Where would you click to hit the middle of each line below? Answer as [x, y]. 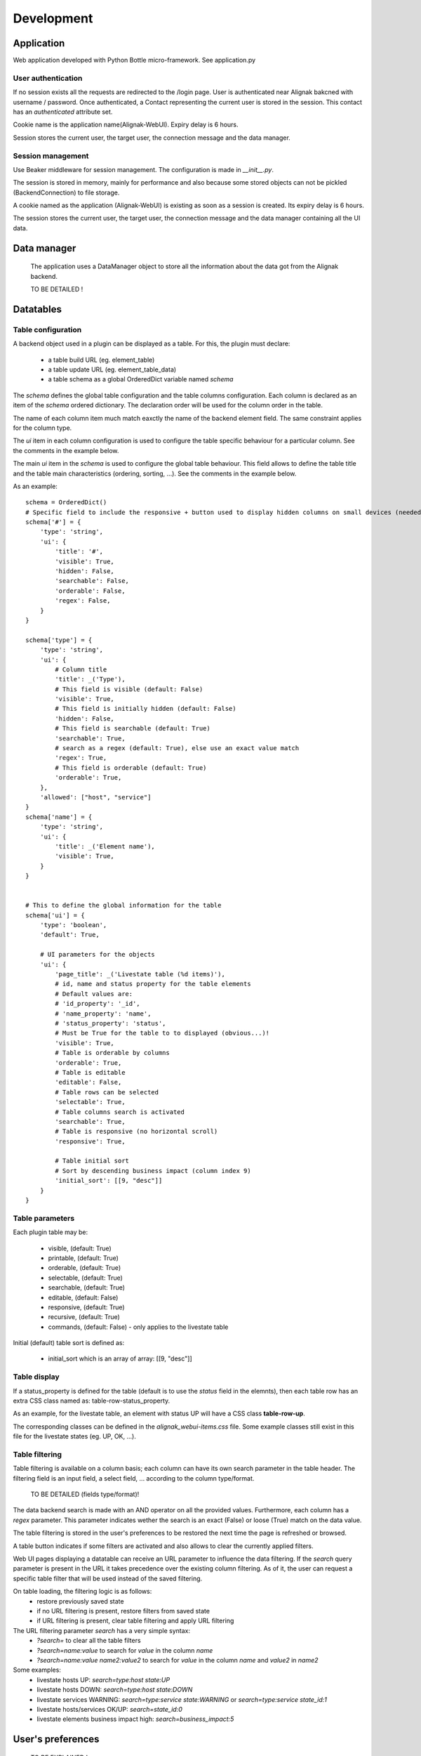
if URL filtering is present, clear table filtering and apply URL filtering [135, 1621]
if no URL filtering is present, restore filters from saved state [123, 1611]
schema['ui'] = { [55, 915]
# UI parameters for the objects [98, 955]
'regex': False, [83, 601]
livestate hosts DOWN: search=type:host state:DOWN [115, 1690]
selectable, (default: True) [85, 1278]
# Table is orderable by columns [112, 1053]
